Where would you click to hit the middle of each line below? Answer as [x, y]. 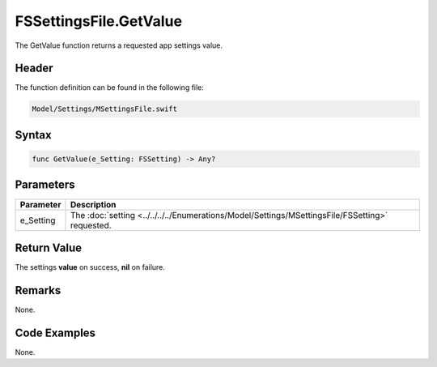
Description [93, 204]
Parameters [45, 185]
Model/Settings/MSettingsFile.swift [105, 109]
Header [34, 68]
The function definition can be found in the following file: [109, 87]
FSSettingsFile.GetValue [98, 21]
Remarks [38, 290]
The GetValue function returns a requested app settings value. [119, 45]
